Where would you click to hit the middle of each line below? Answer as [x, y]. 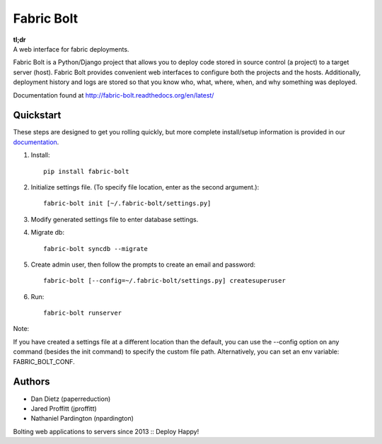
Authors [31, 382]
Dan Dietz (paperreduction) [71, 399]
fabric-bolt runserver [83, 313]
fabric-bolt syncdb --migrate [96, 249]
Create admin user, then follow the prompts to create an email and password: [143, 264]
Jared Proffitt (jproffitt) [64, 408]
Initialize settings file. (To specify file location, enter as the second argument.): [145, 187]
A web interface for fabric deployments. [71, 49]
